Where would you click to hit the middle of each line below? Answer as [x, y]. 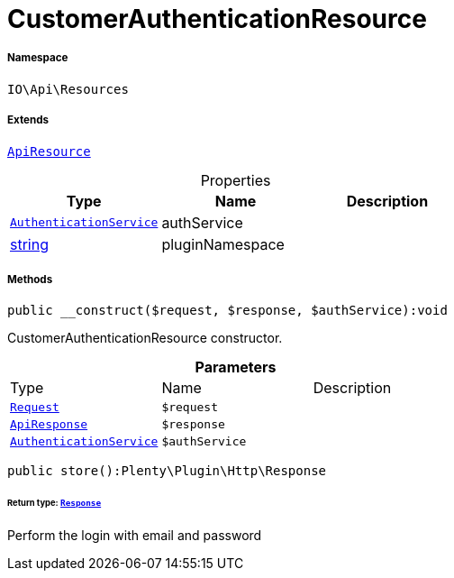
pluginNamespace [223, 244]
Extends [28, 120]
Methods [30, 279]
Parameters [236, 367]
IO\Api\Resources [68, 89]
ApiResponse [49, 425]
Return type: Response [54, 503]
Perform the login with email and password [135, 536]
